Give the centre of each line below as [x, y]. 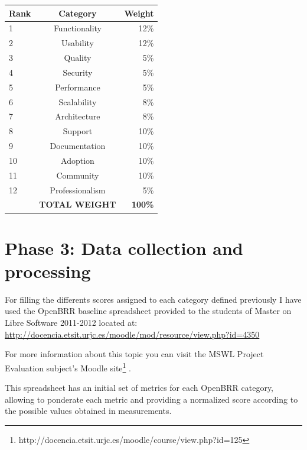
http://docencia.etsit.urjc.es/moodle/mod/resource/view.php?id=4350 [132, 334]
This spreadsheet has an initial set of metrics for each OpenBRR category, [139, 388]
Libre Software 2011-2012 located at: [71, 323]
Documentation [78, 146]
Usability [77, 43]
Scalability [78, 101]
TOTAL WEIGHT [78, 204]
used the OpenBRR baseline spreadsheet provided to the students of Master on [148, 311]
